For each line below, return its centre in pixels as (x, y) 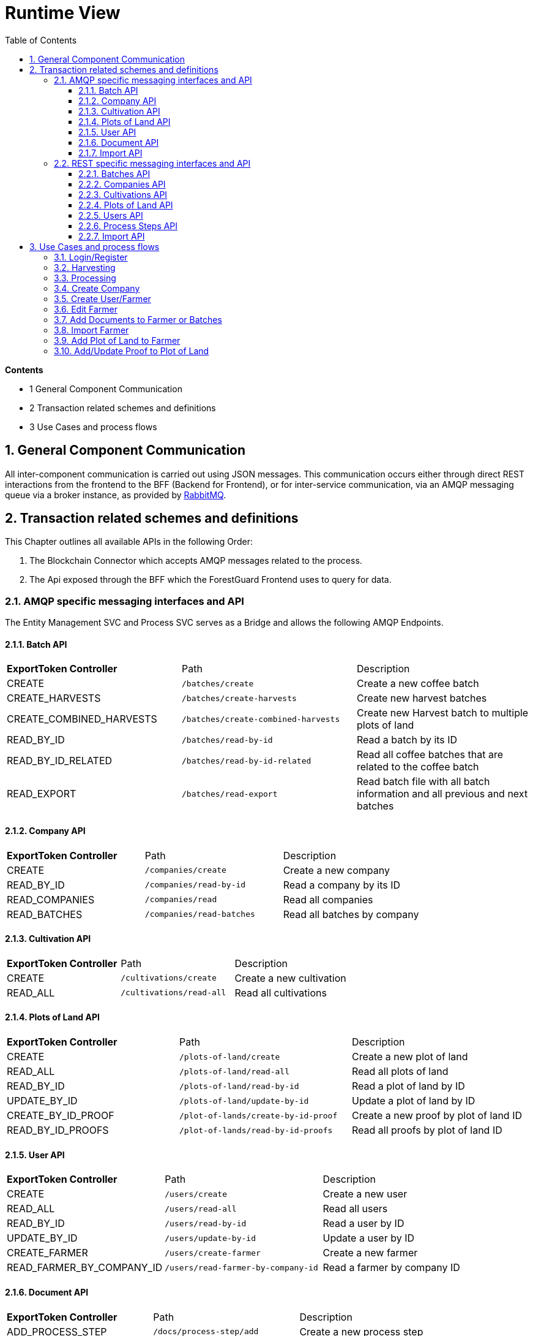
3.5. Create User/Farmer (102, 298)
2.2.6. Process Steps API (128, 226)
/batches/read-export (229, 794)
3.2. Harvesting (85, 267)
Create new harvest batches (422, 698)
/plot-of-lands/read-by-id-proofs (256, 1130)
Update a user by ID (368, 1238)
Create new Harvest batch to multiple (442, 713)
